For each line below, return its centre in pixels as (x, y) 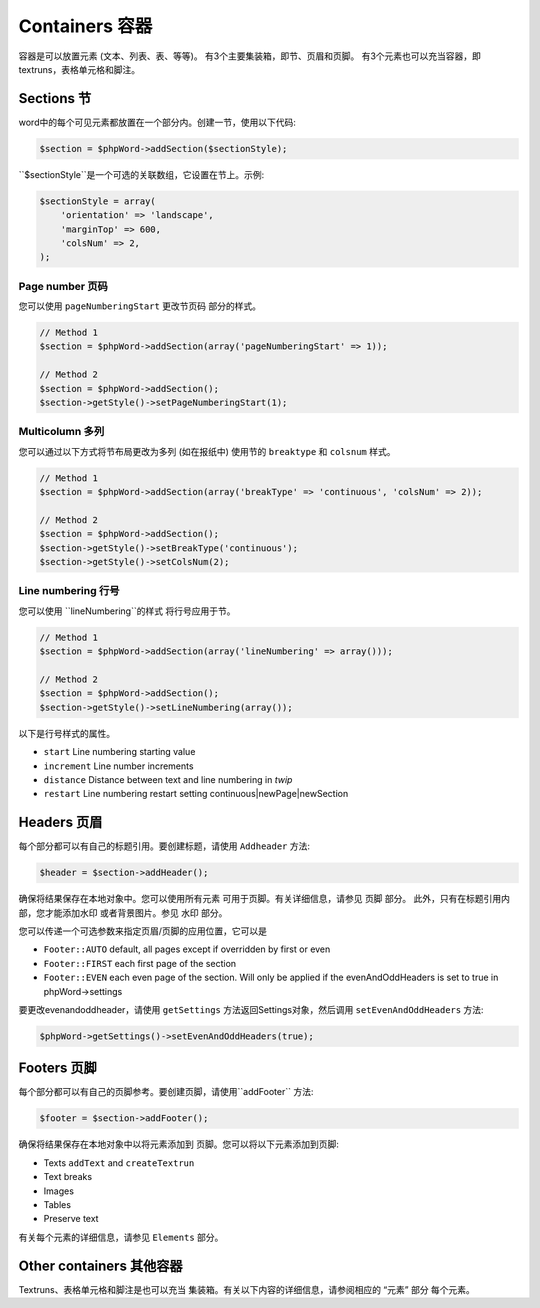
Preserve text (71, 1219)
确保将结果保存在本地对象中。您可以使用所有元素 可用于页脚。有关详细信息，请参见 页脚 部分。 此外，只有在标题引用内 (264, 899)
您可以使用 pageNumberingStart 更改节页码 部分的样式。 (140, 306)
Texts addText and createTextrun (119, 1162)
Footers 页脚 (57, 1068)
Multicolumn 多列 (61, 432)
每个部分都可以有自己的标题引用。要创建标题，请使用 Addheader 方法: (164, 846)
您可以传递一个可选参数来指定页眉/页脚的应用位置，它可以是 (143, 931)
